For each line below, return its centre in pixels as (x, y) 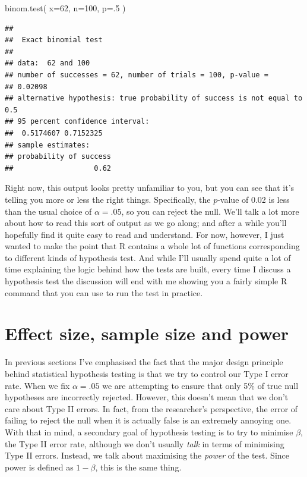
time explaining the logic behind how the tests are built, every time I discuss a (148, 269)
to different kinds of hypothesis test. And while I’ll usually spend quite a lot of (148, 257)
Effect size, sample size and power (147, 333)
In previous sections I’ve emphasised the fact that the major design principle (144, 362)
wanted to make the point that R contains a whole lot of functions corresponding (152, 246)
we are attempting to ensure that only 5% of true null (200, 385)
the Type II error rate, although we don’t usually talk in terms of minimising (145, 443)
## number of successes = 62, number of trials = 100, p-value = (137, 75)
